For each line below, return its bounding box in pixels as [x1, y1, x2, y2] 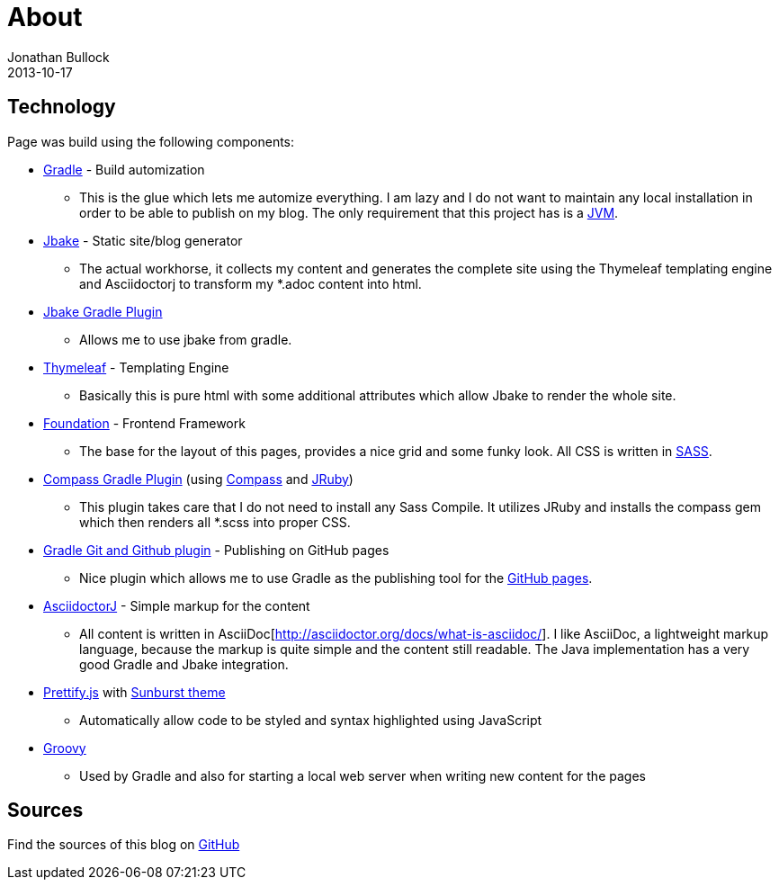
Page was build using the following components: [7, 133, 295, 149]
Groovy [43, 739, 86, 756]
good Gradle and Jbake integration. [79, 656, 289, 672]
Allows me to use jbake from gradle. [79, 331, 292, 347]
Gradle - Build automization [43, 161, 205, 177]
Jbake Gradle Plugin [43, 303, 163, 319]
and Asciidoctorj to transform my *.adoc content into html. [79, 275, 422, 291]
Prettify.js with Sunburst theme [43, 684, 226, 700]
